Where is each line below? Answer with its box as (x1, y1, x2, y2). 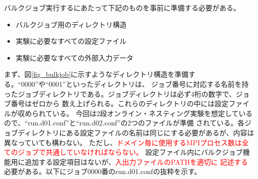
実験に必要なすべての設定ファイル (15, 36, 127, 46)
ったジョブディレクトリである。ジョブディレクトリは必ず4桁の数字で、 (4, 88, 236, 99)
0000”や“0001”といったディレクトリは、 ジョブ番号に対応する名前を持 (21, 78, 249, 89)
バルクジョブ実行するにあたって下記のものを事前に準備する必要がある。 (4, 2, 241, 12)
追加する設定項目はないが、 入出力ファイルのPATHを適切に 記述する (24, 156, 248, 167)
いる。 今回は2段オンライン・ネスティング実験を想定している (52, 108, 253, 118)
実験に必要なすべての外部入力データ (15, 52, 134, 62)
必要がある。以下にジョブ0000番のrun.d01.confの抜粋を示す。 (4, 166, 201, 177)
